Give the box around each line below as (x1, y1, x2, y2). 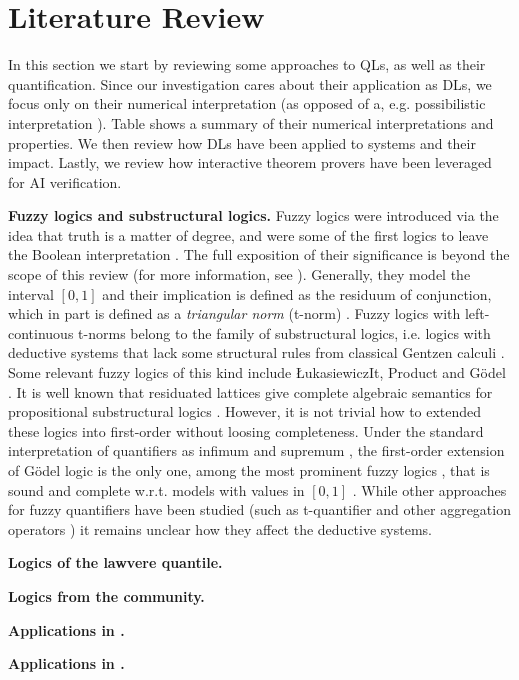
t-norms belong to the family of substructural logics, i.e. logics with (78, 322, 491, 343)
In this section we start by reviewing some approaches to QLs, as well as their (8, 54, 486, 75)
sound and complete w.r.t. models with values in (8, 479, 305, 500)
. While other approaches (352, 479, 507, 500)
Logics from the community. (8, 585, 205, 606)
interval (8, 283, 54, 304)
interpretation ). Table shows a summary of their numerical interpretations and (8, 112, 494, 133)
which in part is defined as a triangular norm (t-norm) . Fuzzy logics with (8, 303, 461, 324)
